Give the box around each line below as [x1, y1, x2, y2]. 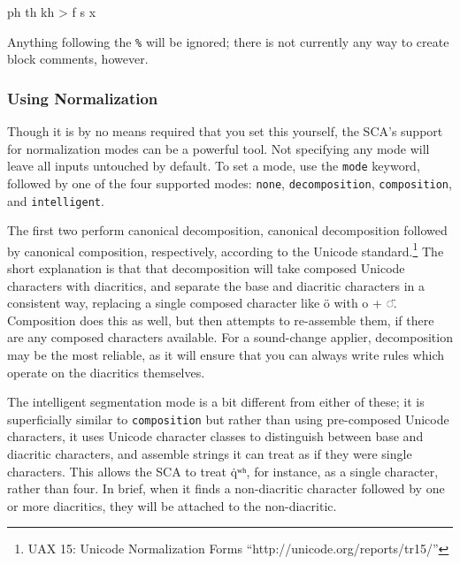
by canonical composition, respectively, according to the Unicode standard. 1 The [7, 239, 444, 260]
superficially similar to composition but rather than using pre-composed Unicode [7, 409, 449, 428]
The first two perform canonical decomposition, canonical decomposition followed [7, 221, 448, 240]
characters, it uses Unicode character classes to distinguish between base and [7, 427, 424, 446]
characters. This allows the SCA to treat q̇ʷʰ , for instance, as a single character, [7, 461, 439, 480]
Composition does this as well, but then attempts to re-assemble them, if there [7, 310, 434, 329]
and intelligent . [7, 191, 104, 210]
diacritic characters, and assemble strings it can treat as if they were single [7, 445, 412, 463]
